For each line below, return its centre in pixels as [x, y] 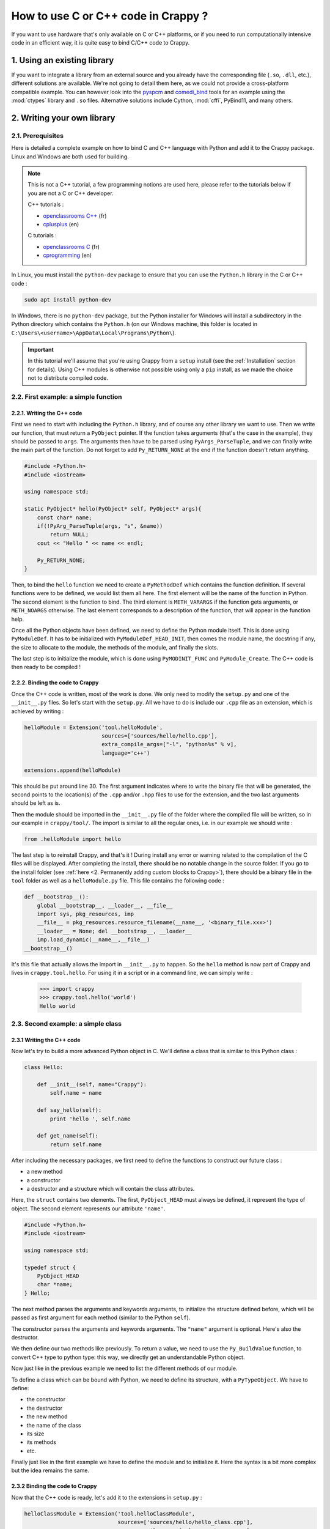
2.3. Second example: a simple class [67, 1024]
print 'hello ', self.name [90, 1119]
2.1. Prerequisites [38, 136]
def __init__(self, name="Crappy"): [92, 1085]
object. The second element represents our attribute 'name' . [88, 1209]
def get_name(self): [68, 1136]
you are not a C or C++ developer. [71, 193]
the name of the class [54, 1425]
